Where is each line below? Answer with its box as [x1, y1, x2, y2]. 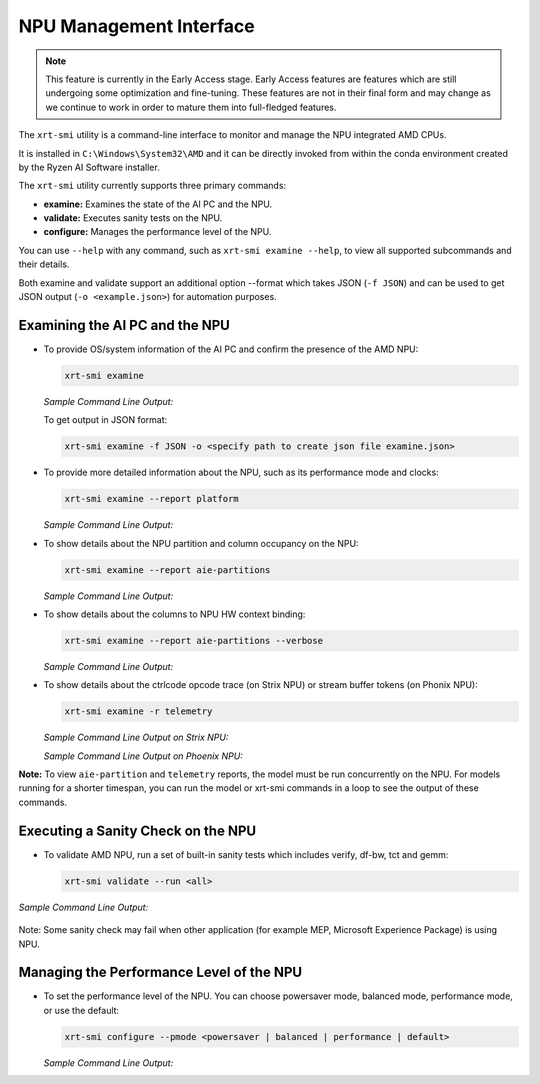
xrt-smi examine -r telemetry [64, 706, 213, 717]
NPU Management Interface [18, 15, 255, 37]
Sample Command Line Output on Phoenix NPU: [43, 750, 244, 762]
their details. [18, 258, 70, 270]
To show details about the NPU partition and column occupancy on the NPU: [43, 537, 359, 549]
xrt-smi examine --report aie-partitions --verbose [64, 635, 324, 646]
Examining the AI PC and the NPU [18, 316, 230, 334]
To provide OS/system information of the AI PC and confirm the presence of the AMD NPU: [43, 343, 419, 355]
